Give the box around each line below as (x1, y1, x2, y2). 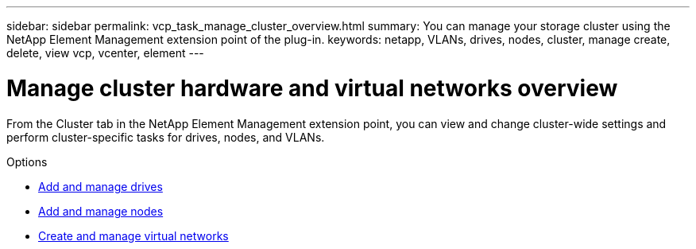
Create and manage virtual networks (38, 228, 229, 243)
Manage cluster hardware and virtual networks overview (6, 74, 618, 102)
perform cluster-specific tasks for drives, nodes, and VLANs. (6, 130, 325, 144)
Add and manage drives (38, 179, 163, 193)
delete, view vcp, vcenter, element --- (6, 46, 204, 60)
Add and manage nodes (38, 204, 164, 218)
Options (6, 154, 48, 169)
